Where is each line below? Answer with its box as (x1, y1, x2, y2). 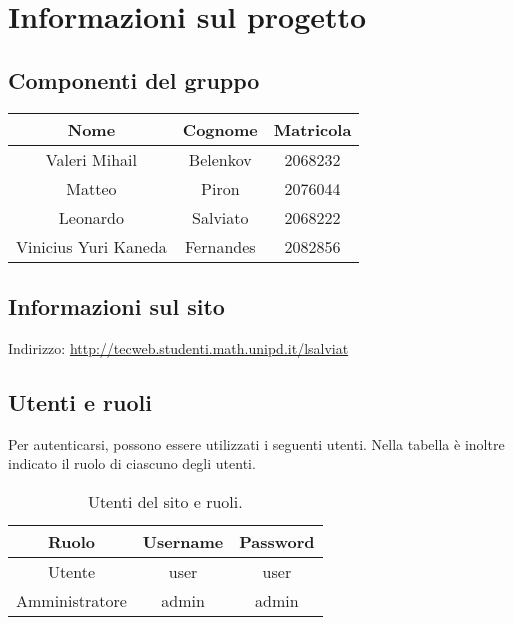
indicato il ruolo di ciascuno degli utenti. (8, 453, 256, 474)
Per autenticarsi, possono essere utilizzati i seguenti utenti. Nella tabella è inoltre (8, 433, 505, 454)
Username (142, 529, 224, 553)
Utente (47, 559, 95, 583)
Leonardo (58, 205, 124, 229)
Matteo (66, 176, 117, 200)
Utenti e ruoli (8, 386, 152, 417)
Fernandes (184, 234, 256, 258)
